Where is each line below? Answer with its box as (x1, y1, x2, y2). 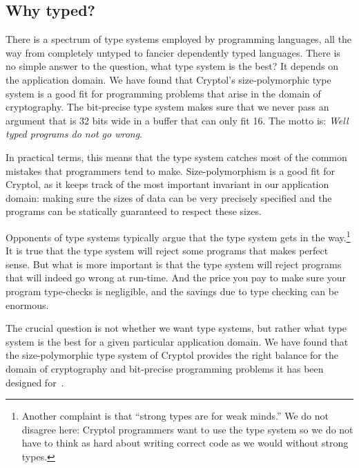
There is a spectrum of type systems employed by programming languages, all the (6, 32, 352, 46)
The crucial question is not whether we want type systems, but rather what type (6, 321, 347, 335)
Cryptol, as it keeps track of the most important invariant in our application (6, 177, 329, 191)
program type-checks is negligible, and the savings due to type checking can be (6, 283, 339, 298)
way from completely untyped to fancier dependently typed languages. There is (6, 45, 340, 59)
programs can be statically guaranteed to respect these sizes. (6, 204, 262, 218)
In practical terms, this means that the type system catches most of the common (6, 149, 347, 164)
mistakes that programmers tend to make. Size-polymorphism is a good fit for (6, 163, 335, 178)
